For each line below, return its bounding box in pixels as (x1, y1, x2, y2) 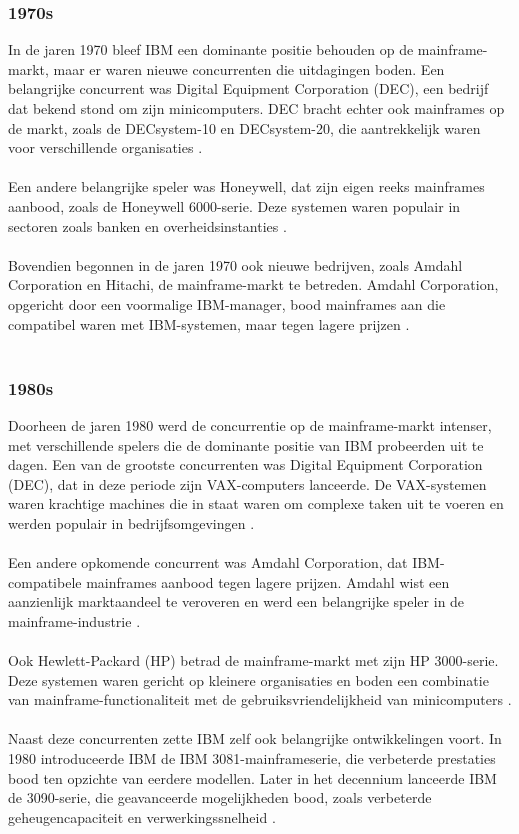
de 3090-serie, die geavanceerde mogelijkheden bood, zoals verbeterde (8, 787, 432, 808)
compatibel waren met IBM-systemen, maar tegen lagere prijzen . (8, 313, 410, 334)
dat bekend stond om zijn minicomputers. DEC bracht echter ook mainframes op (8, 98, 505, 118)
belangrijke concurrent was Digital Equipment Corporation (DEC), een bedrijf (8, 78, 489, 99)
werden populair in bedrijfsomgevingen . (8, 512, 255, 533)
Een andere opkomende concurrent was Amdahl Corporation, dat (8, 552, 408, 573)
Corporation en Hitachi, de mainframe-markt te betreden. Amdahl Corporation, (8, 274, 499, 295)
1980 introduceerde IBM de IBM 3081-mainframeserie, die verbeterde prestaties (8, 748, 496, 769)
